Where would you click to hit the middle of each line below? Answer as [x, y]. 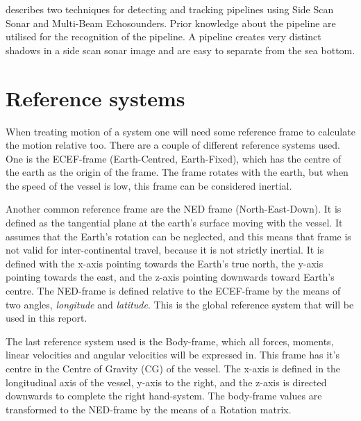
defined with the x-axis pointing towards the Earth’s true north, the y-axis [165, 263]
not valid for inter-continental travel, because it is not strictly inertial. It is [165, 250]
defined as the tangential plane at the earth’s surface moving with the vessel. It [174, 223]
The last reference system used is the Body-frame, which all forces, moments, [170, 341]
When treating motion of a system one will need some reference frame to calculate [180, 131]
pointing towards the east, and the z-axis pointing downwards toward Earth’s [170, 277]
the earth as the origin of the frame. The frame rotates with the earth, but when [177, 172]
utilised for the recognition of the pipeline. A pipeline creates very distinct [163, 36]
